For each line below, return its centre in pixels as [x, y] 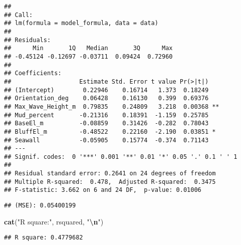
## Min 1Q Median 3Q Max [88, 48]
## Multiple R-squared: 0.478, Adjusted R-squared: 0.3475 [110, 182]
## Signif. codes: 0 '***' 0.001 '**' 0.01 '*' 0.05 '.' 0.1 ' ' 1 [121, 157]
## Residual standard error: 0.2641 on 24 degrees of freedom [110, 174]
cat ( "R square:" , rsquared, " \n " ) [54, 221]
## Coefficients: [33, 73]
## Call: [19, 15]
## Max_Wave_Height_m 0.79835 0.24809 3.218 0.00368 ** [112, 106]
